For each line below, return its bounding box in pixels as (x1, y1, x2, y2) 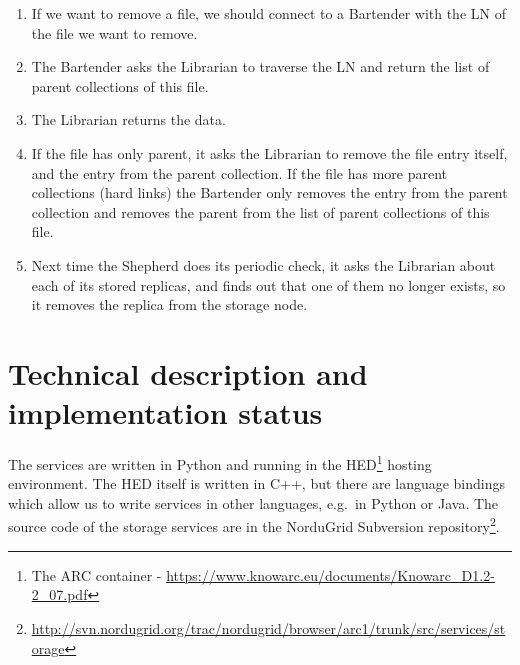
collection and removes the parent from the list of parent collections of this (31, 201, 490, 222)
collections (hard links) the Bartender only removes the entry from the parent (31, 182, 508, 203)
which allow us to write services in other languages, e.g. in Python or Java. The (8, 492, 499, 513)
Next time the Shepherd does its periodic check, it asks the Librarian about (31, 254, 496, 275)
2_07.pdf (31, 584, 88, 605)
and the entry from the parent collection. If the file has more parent (31, 162, 448, 183)
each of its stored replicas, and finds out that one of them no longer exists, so (31, 274, 506, 295)
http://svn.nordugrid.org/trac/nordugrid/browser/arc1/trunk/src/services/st (31, 617, 506, 638)
